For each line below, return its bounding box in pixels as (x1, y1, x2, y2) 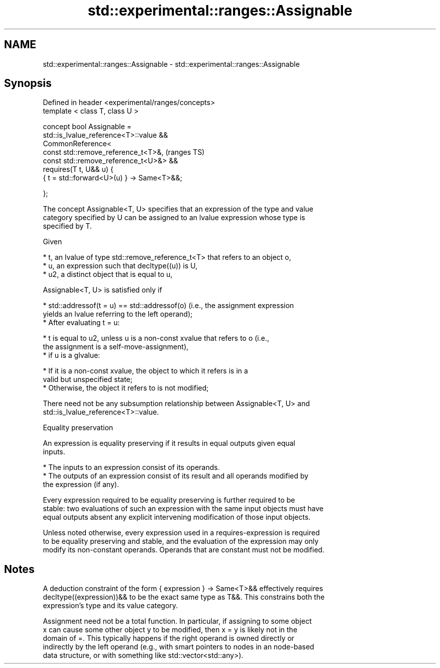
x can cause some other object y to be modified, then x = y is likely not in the (43, 625, 297, 634)
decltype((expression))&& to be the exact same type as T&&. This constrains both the (43, 593, 325, 602)
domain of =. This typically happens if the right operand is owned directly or (43, 634, 294, 643)
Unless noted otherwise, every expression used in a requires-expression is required (43, 528, 320, 537)
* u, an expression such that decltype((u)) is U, (43, 261, 197, 270)
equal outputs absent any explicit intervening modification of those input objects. (43, 513, 311, 522)
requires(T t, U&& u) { (43, 165, 114, 174)
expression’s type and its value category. (43, 601, 178, 610)
